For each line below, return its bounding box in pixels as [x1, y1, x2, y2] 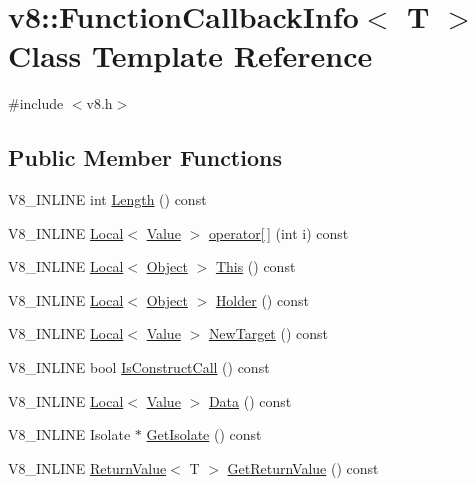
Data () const [208, 390, 292, 411]
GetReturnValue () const [227, 457, 379, 478]
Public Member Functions [8, 142, 282, 173]
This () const [215, 256, 296, 277]
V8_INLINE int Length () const [8, 189, 207, 210]
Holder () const [215, 289, 309, 310]
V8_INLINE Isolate [8, 424, 131, 445]
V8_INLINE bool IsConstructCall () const [8, 357, 270, 378]
